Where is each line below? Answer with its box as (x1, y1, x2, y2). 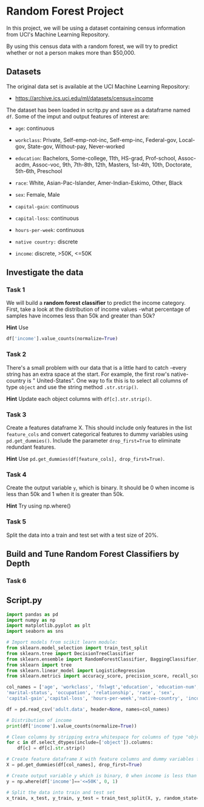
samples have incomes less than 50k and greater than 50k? (6, 312, 155, 319)
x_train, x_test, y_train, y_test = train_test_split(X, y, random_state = (6, 795, 200, 801)
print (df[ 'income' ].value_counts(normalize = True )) (6, 723, 137, 729)
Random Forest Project (6, 4, 124, 18)
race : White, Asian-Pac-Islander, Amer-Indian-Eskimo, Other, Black (15, 179, 183, 186)
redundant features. (6, 443, 56, 451)
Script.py (6, 595, 42, 605)
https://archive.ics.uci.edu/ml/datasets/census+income (15, 94, 154, 101)
